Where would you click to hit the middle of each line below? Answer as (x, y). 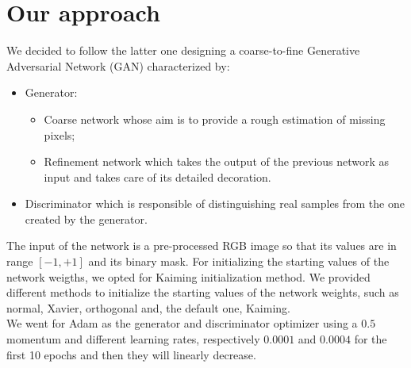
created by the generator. (86, 218)
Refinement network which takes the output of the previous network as (217, 161)
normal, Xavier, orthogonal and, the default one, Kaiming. (148, 307)
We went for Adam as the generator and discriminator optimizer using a (182, 323)
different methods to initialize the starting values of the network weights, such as (203, 292)
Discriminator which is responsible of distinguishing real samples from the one (215, 203)
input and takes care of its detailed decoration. (157, 176)
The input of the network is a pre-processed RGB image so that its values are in (202, 245)
